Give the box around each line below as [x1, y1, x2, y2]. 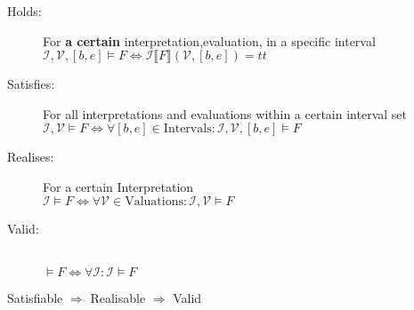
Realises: [7, 147, 54, 166]
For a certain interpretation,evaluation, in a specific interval [43, 31, 376, 50]
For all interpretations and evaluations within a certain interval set [43, 104, 407, 123]
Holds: [7, 2, 42, 20]
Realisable [90, 288, 146, 306]
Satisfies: [7, 75, 55, 93]
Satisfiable [7, 288, 63, 306]
